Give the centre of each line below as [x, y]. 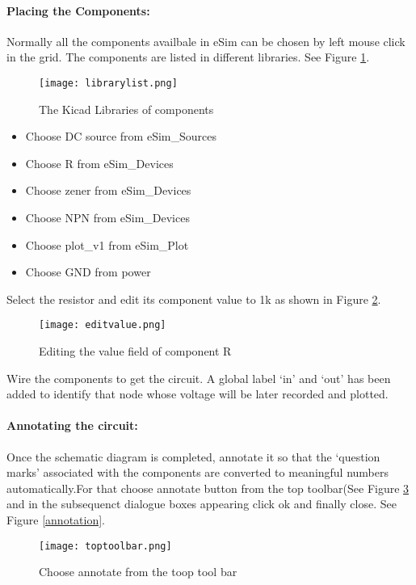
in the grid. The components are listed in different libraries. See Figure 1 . [188, 57]
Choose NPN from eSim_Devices [107, 218]
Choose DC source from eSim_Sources [121, 136]
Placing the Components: [78, 10]
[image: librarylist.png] [108, 83]
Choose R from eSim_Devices [99, 163]
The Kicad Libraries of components [126, 109]
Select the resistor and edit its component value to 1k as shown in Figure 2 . [194, 299]
